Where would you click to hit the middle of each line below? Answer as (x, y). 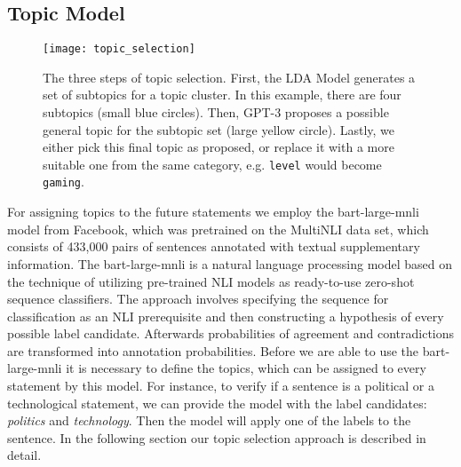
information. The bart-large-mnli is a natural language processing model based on (230, 263)
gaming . (64, 182)
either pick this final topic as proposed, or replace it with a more (219, 147)
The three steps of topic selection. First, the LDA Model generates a (229, 77)
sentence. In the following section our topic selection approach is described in (217, 437)
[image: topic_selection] (119, 49)
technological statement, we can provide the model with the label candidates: (217, 403)
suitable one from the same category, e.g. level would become (212, 164)
